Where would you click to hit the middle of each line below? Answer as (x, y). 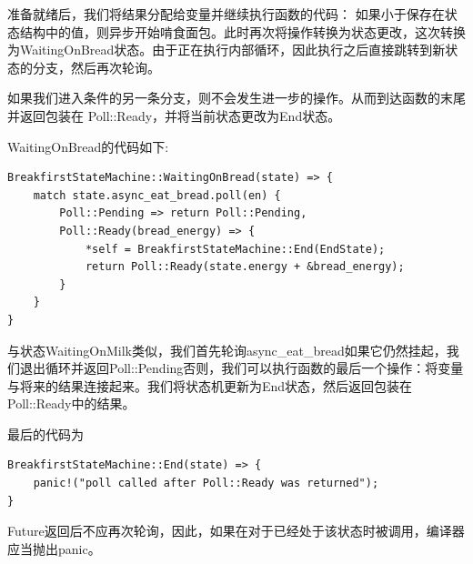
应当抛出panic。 (54, 548)
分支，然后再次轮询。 (96, 67)
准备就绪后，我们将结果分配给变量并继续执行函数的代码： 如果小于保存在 (226, 14)
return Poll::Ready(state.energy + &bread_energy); (245, 267)
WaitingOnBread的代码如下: (88, 146)
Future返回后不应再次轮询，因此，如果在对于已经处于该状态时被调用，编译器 (236, 531)
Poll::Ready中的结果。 (71, 403)
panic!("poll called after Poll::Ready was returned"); (206, 483)
